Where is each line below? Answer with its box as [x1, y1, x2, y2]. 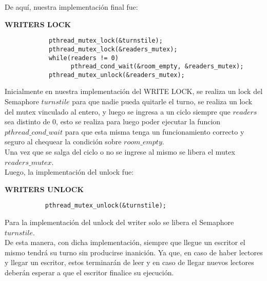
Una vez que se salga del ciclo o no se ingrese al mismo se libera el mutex [5, 146, 235, 157]
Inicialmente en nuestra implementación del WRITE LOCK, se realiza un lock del [5, 86, 263, 97]
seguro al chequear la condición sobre [5, 136, 122, 147]
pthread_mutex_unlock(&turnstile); [45, 202, 166, 210]
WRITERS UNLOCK [5, 183, 84, 194]
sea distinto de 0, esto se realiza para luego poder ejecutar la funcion [5, 116, 221, 127]
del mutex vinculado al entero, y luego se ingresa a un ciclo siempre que [5, 106, 231, 117]
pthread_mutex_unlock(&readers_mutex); [48, 71, 185, 79]
